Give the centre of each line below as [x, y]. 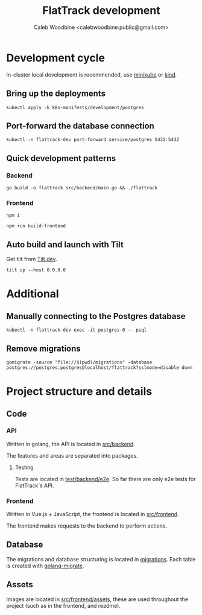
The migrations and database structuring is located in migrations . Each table [101, 559]
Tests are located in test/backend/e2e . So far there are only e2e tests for [105, 479]
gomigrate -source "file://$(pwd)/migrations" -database [79, 362]
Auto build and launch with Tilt [65, 244]
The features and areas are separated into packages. [72, 455]
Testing [24, 467]
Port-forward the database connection [80, 126]
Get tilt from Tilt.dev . [32, 259]
